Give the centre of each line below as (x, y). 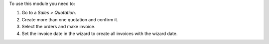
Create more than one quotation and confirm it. (70, 19)
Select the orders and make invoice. (59, 27)
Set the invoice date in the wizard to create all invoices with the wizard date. (100, 33)
